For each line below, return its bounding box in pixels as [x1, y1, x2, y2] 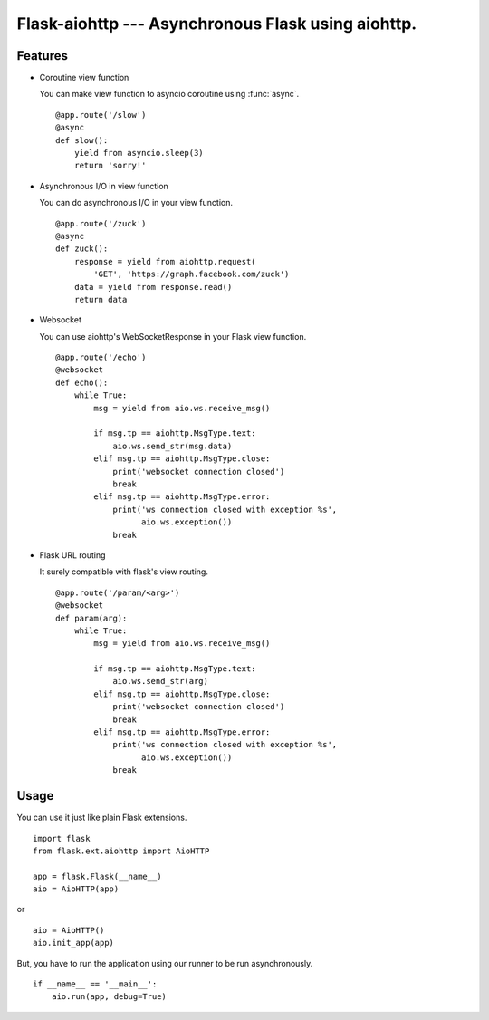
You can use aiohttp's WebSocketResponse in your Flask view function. [39, 331, 307, 342]
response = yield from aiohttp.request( [73, 256, 257, 266]
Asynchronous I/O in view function [39, 180, 169, 191]
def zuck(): [55, 244, 109, 254]
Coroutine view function [39, 72, 129, 83]
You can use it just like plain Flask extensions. [16, 812, 187, 823]
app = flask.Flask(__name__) [33, 871, 162, 881]
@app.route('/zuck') [55, 218, 147, 228]
